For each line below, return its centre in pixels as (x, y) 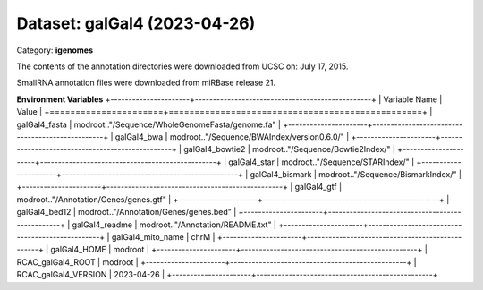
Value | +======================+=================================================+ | (225, 112)
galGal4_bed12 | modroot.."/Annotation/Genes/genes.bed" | (127, 212)
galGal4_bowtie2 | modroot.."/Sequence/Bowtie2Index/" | (289, 149)
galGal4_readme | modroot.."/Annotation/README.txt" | (174, 225)
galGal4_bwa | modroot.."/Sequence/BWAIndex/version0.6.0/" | (232, 136)
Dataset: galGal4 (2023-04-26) (136, 23)
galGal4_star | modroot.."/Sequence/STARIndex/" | (322, 162)
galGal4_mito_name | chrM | (163, 237)
